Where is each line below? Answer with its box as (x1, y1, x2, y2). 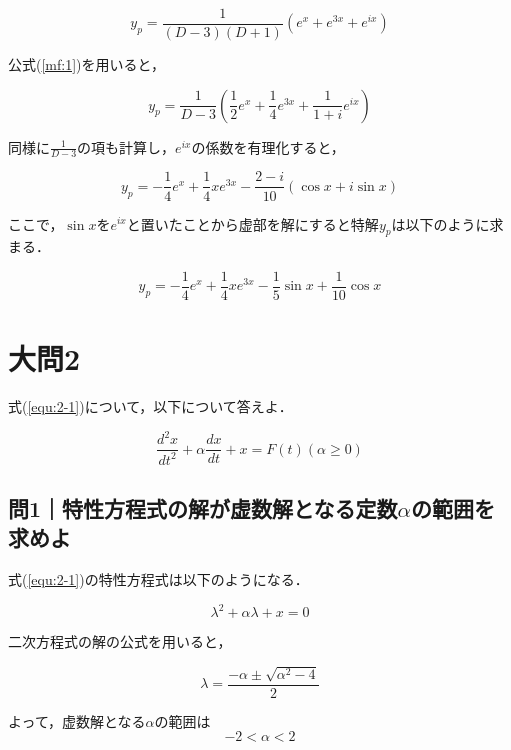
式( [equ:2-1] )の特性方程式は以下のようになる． (8, 569, 309, 590)
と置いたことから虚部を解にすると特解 (126, 213, 379, 234)
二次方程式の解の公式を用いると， (8, 631, 232, 652)
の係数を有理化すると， (191, 136, 345, 157)
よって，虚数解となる (8, 710, 146, 731)
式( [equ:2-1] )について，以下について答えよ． (8, 396, 293, 417)
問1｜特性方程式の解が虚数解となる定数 (8, 493, 398, 524)
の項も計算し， (77, 136, 176, 157)
